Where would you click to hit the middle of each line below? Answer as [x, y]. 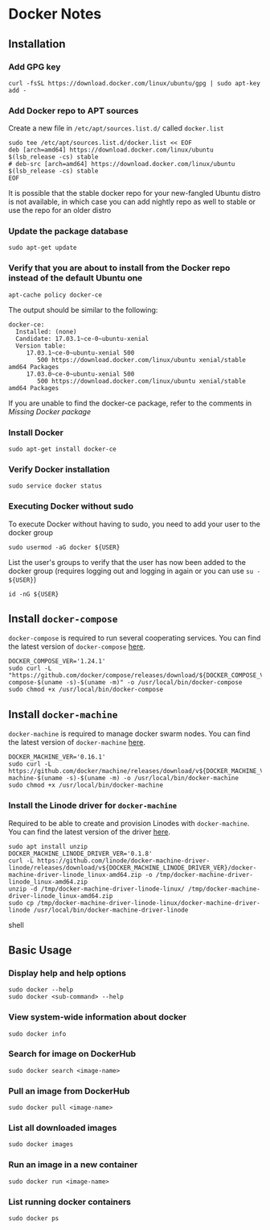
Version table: [41, 346]
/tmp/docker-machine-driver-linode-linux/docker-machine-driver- [149, 903]
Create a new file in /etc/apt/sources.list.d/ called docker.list [116, 128]
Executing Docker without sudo [71, 506]
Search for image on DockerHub [72, 1054]
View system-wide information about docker [98, 1017]
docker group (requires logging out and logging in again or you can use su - [135, 571]
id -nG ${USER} [34, 594]
